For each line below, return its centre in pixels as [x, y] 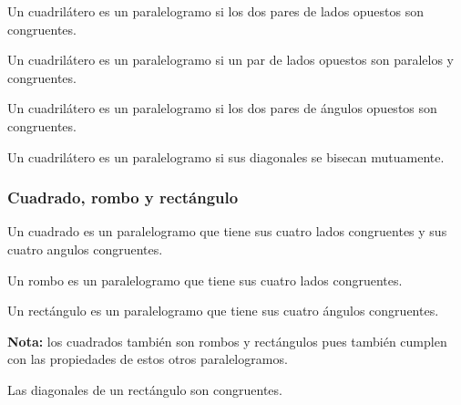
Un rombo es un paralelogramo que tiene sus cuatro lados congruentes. [205, 280]
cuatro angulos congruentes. [85, 249]
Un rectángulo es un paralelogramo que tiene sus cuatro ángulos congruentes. [223, 311]
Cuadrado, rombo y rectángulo [123, 197]
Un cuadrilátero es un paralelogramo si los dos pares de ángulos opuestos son [222, 108]
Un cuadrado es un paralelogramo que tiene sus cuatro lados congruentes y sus [227, 231]
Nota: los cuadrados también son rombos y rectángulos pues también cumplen [227, 341]
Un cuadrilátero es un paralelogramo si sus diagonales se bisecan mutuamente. [226, 156]
